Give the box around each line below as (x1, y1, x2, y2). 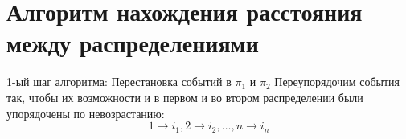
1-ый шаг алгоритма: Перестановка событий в (6, 73, 232, 90)
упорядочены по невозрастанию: (6, 104, 165, 121)
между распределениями (6, 27, 259, 59)
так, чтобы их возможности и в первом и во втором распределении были (6, 88, 363, 105)
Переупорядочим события (274, 73, 400, 90)
